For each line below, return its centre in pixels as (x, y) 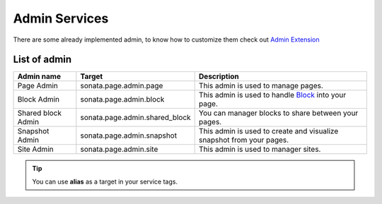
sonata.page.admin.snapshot (128, 136)
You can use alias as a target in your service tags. (105, 181)
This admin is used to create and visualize (268, 131)
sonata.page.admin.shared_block (135, 118)
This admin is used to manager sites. (260, 150)
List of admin (42, 60)
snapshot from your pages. (244, 140)
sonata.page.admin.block (122, 100)
